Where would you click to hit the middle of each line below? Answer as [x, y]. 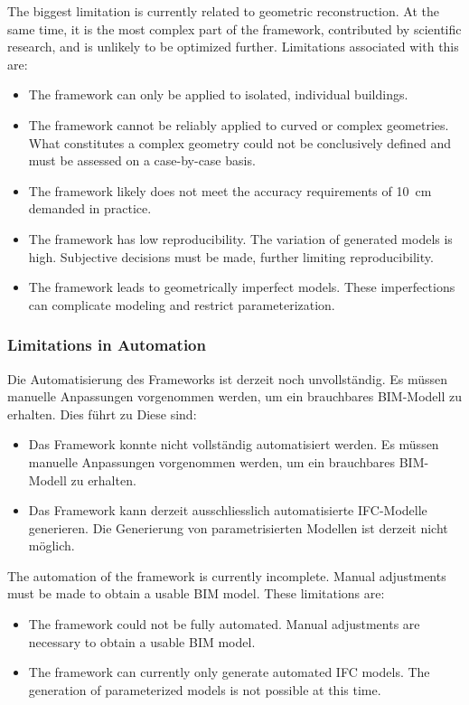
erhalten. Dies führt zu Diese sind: [102, 414]
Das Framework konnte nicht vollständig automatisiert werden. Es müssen [234, 444]
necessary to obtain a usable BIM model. [142, 641]
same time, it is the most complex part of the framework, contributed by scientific [234, 28]
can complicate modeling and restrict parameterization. [182, 304]
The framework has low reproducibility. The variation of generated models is [240, 238]
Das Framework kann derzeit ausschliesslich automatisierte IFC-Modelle [228, 510]
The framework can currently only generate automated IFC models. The [229, 672]
